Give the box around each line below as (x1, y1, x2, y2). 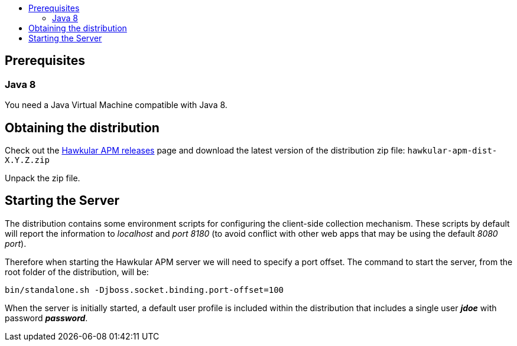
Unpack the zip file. (5, 173, 80, 184)
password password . (5, 312, 88, 323)
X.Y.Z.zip (5, 155, 50, 165)
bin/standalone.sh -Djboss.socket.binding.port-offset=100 (5, 285, 284, 295)
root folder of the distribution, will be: (5, 266, 149, 277)
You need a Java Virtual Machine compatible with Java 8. (5, 100, 227, 110)
